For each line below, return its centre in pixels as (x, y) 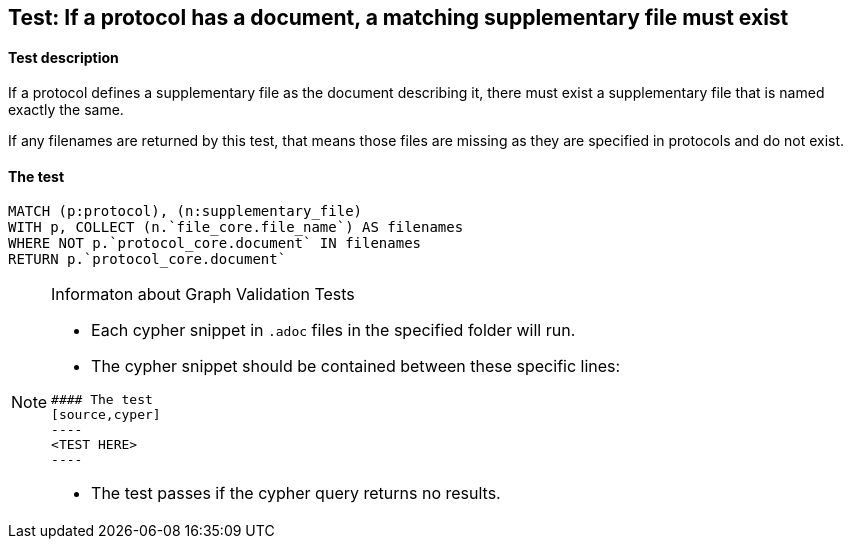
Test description (63, 57)
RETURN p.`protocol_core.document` (147, 259)
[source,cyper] (106, 415)
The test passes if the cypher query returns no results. (296, 493)
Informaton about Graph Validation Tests (203, 294)
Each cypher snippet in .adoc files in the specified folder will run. (333, 330)
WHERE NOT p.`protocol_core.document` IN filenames (215, 243)
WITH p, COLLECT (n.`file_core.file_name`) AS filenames (236, 227)
